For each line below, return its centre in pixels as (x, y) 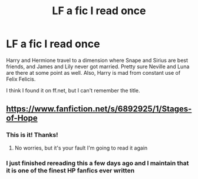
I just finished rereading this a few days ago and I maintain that (98, 163)
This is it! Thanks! (32, 135)
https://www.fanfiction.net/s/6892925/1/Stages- (99, 109)
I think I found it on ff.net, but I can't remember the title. (73, 90)
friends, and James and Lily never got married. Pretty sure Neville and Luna (98, 67)
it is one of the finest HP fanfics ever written (70, 170)
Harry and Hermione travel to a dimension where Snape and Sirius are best (97, 60)
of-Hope (22, 118)
